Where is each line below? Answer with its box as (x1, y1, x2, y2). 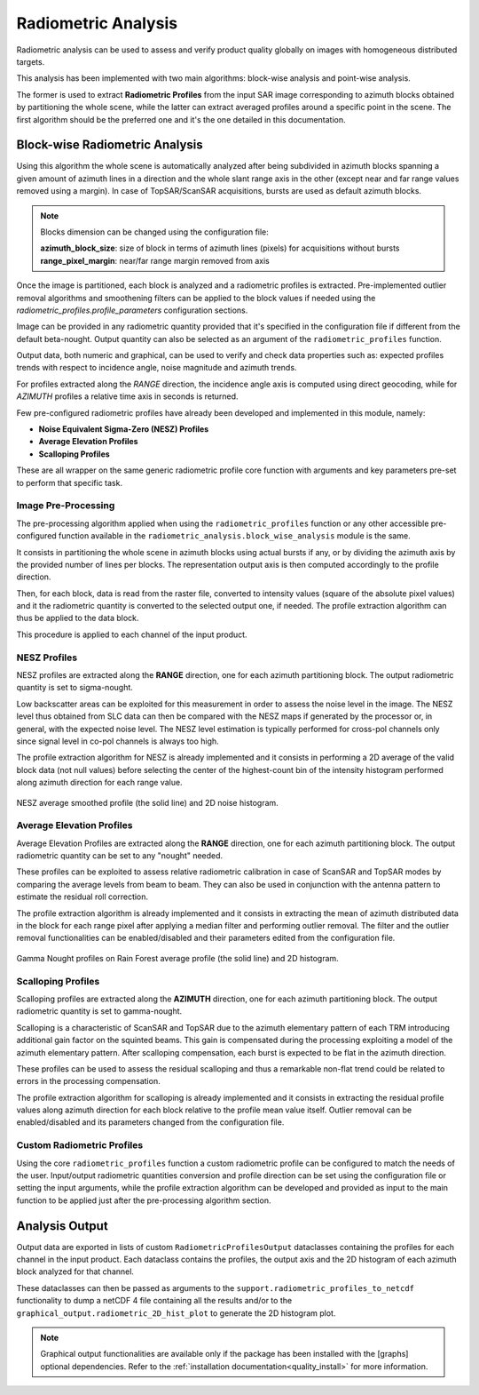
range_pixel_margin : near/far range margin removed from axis (40, 255, 270, 266)
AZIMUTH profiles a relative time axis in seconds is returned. (16, 391, 239, 402)
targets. (16, 56, 45, 67)
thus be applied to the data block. (16, 613, 139, 624)
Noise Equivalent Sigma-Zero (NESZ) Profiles (38, 424, 209, 434)
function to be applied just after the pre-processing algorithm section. (16, 1195, 271, 1206)
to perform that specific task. (16, 477, 123, 488)
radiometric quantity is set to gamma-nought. (16, 1006, 183, 1016)
